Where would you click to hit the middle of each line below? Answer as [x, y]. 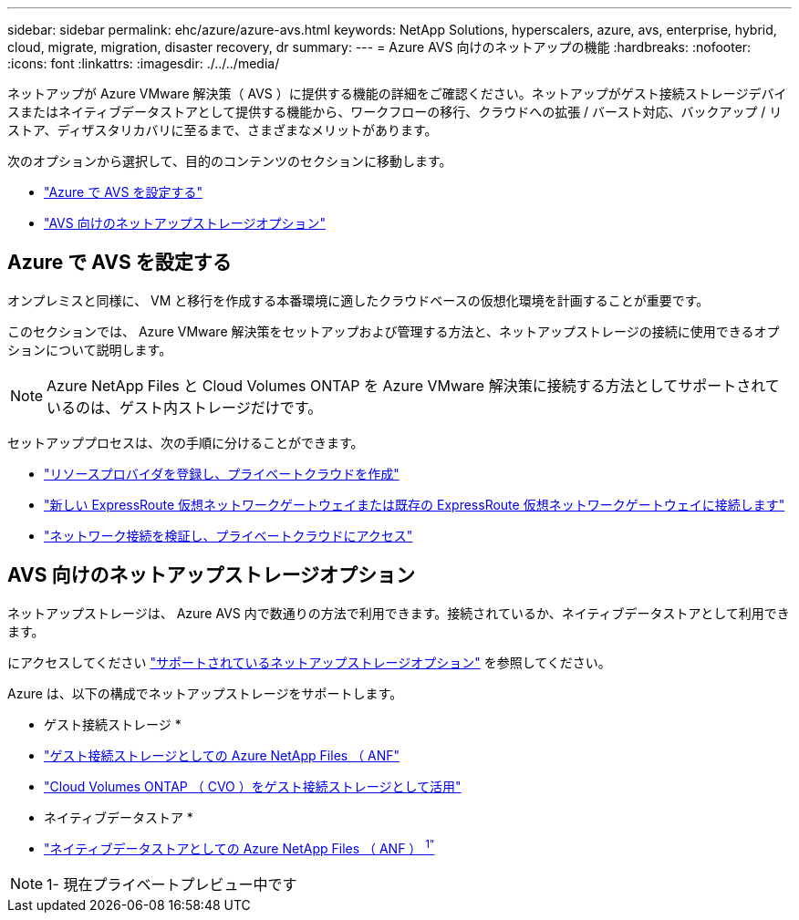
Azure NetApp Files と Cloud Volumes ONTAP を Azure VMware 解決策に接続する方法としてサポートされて [413, 385]
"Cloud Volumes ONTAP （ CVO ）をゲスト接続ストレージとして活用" [253, 786]
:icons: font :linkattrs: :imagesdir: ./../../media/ [144, 63]
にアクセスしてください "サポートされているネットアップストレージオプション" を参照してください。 [309, 662]
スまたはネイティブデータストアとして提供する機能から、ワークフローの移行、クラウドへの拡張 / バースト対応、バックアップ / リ [395, 112]
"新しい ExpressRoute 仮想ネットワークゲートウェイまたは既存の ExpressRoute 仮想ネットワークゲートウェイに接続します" [415, 504]
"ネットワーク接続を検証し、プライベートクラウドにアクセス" [228, 535]
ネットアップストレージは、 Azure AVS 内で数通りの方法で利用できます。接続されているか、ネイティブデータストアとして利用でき [399, 613]
